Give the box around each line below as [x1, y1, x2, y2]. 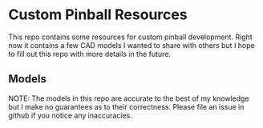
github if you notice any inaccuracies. [8, 110, 132, 120]
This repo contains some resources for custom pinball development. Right [8, 32, 253, 42]
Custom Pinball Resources [8, 6, 188, 24]
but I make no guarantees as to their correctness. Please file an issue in [8, 102, 245, 111]
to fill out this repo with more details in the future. [8, 49, 171, 58]
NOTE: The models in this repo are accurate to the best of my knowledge [8, 94, 250, 103]
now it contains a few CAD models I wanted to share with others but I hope [8, 40, 255, 50]
